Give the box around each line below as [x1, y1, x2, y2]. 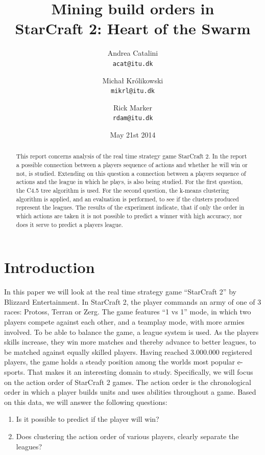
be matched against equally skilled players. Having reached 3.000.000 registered [4, 346, 252, 357]
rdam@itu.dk [112, 115, 153, 122]
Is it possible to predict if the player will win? [16, 414, 159, 424]
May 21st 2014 [110, 129, 156, 140]
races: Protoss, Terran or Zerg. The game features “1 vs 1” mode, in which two [4, 306, 251, 317]
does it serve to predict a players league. [16, 220, 123, 229]
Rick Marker [113, 102, 153, 112]
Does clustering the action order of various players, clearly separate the [16, 431, 239, 442]
